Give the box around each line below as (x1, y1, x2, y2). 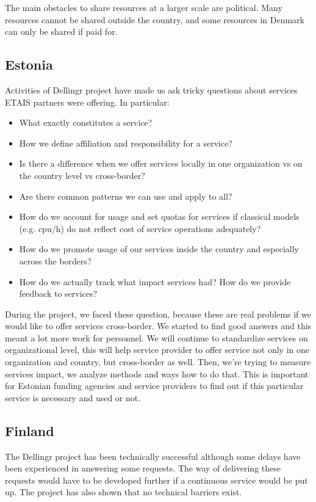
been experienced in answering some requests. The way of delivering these (5, 462, 281, 475)
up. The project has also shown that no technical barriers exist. (5, 486, 242, 498)
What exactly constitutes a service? (19, 116, 153, 129)
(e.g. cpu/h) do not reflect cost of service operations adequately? (19, 222, 261, 235)
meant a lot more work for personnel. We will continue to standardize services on (5, 331, 308, 344)
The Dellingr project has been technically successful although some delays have (5, 449, 301, 462)
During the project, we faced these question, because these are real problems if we (5, 307, 311, 320)
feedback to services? (19, 287, 98, 300)
